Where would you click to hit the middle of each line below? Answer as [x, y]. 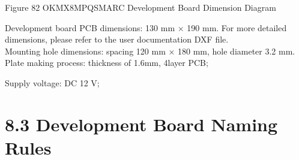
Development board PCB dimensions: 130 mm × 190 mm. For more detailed [146, 27]
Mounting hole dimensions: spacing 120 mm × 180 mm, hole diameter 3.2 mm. [150, 51]
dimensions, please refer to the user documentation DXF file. [117, 39]
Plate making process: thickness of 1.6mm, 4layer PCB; [107, 63]
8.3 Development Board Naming [141, 124]
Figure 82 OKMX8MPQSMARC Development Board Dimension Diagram [140, 7]
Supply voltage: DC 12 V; [52, 82]
